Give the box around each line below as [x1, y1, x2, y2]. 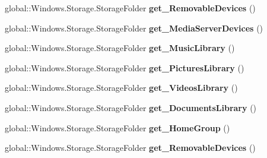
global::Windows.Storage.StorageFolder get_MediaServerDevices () [5, 21, 263, 34]
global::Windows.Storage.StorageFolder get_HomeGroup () [5, 121, 230, 134]
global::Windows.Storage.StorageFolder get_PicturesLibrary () [5, 61, 244, 74]
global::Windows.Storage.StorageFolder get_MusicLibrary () [5, 42, 235, 54]
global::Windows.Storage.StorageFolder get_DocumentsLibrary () [5, 101, 257, 113]
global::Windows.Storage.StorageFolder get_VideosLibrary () [5, 81, 238, 94]
